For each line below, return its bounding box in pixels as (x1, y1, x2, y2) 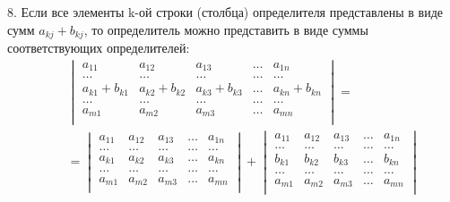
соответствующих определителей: (7, 38, 190, 57)
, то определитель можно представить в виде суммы (83, 20, 368, 38)
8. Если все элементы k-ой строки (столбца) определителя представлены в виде (7, 3, 443, 21)
